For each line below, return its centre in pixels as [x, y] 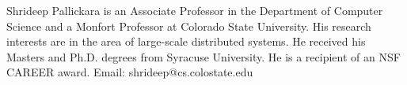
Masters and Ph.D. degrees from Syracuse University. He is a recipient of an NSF [203, 56]
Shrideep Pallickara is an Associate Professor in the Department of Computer [195, 10]
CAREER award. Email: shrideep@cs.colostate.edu [130, 72]
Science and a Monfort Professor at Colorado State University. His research [189, 26]
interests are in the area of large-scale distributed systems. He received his [186, 41]
